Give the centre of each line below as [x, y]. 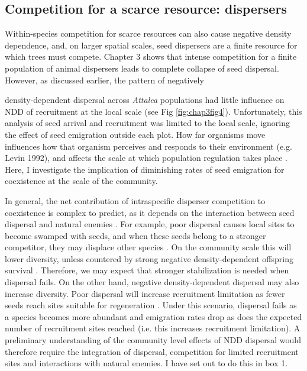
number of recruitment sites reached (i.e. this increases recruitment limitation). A [153, 328]
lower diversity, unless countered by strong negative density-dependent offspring [149, 258]
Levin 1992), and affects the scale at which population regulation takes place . [146, 158]
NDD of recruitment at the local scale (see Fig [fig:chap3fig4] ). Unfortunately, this [153, 111]
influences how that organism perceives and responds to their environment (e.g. [148, 146]
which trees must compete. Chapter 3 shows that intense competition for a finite [151, 57]
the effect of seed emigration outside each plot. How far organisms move [135, 134]
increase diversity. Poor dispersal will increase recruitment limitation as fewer [145, 293]
